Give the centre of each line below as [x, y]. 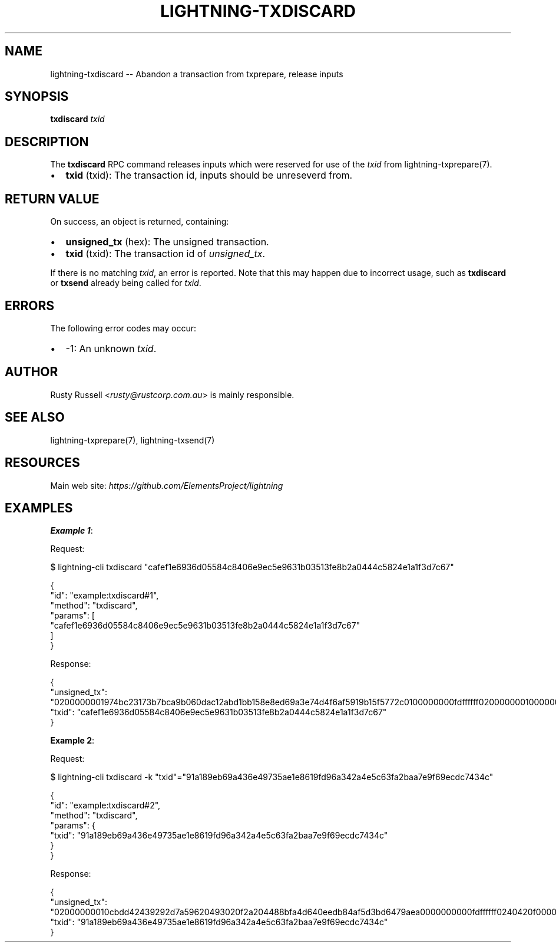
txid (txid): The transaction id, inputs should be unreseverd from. [209, 175]
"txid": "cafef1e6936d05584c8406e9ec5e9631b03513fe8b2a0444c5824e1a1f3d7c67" [219, 712]
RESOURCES [42, 463]
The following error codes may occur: [123, 328]
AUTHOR [32, 372]
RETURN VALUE [52, 199]
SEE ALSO [35, 417]
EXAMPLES [39, 508]
